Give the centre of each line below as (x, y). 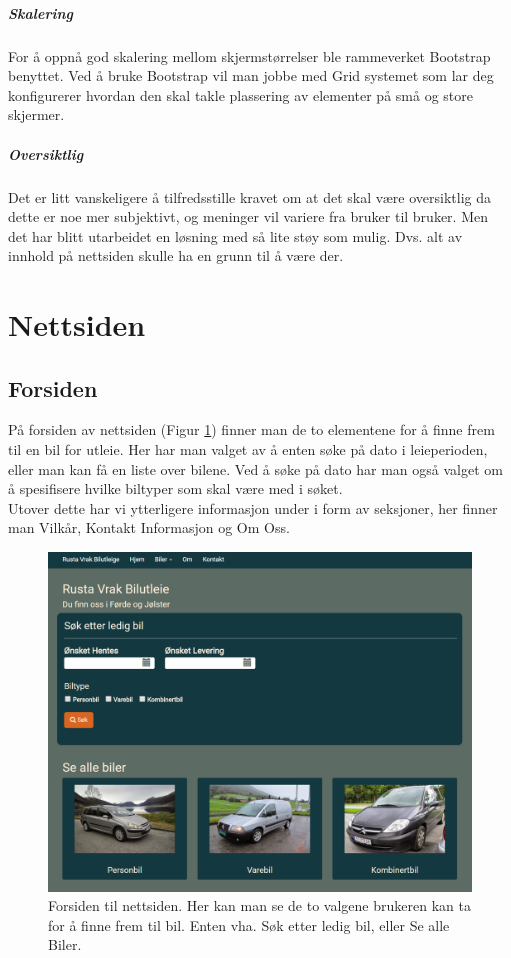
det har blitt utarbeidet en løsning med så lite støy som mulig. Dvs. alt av (235, 235)
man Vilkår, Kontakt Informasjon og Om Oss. (149, 527)
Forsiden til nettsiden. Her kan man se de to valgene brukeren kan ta (259, 905)
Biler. (65, 944)
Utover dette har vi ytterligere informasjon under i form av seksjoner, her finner (253, 507)
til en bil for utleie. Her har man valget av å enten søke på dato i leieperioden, (248, 449)
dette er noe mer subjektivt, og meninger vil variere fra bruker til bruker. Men (248, 216)
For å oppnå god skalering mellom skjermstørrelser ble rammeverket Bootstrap (249, 55)
